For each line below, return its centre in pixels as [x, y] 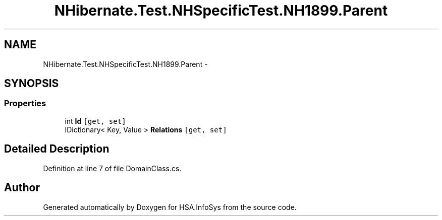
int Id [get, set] [95, 121]
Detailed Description [57, 149]
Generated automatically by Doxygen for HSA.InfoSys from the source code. [170, 207]
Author [22, 188]
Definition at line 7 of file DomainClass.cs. [112, 168]
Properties [25, 103]
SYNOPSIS [32, 84]
